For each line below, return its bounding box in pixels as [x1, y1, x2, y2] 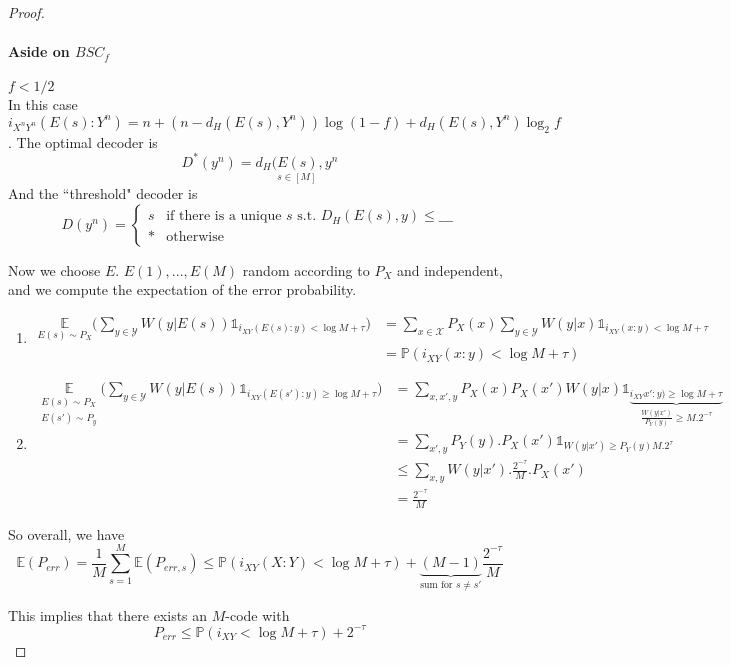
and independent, [396, 259, 503, 280]
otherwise [166, 230, 224, 245]
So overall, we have [8, 523, 125, 544]
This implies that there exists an [8, 604, 208, 625]
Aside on [8, 41, 70, 62]
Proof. [8, 2, 45, 22]
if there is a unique [166, 209, 282, 224]
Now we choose [8, 259, 101, 280]
